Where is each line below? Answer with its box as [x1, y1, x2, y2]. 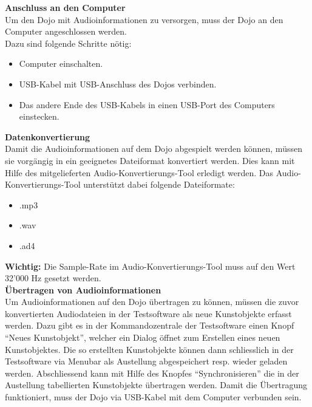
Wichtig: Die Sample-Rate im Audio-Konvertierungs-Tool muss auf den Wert [5, 259, 296, 272]
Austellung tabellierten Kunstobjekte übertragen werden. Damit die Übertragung [5, 378, 308, 391]
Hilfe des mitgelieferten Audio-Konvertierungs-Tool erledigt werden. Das [5, 166, 274, 179]
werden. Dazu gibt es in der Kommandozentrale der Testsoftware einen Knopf [5, 319, 294, 332]
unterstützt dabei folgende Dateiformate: [83, 178, 235, 191]
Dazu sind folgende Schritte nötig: [5, 36, 132, 49]
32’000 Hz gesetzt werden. [5, 272, 101, 284]
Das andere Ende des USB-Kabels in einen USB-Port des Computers [19, 98, 275, 111]
